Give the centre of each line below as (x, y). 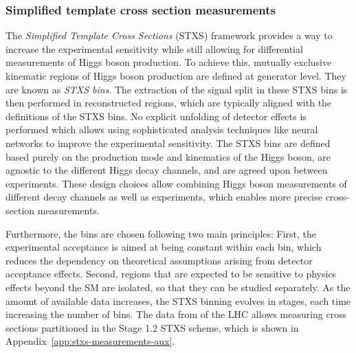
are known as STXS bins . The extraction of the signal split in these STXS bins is (177, 89)
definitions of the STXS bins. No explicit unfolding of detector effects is (156, 116)
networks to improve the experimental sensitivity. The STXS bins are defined (168, 143)
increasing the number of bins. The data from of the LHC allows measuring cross (176, 314)
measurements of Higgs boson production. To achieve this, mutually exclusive (169, 62)
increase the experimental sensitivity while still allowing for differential (154, 48)
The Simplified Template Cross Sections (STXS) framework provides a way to (169, 35)
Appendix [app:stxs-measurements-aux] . (90, 341)
